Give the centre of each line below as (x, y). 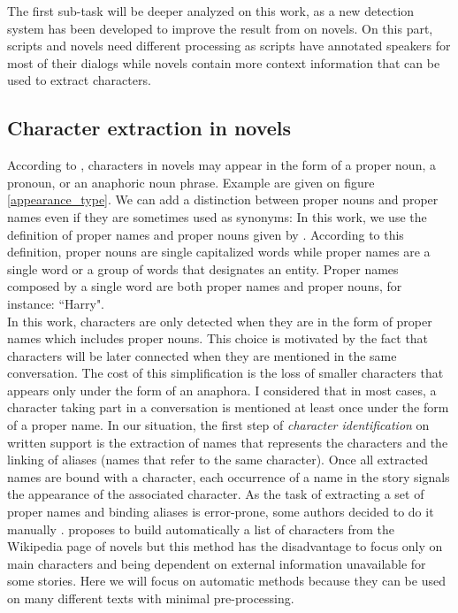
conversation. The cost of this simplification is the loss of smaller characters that (225, 373)
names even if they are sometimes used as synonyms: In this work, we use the (217, 216)
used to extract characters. (79, 80)
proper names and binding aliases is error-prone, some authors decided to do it (221, 512)
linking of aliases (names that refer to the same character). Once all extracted (218, 460)
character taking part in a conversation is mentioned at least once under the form (228, 407)
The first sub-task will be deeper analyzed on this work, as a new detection (211, 11)
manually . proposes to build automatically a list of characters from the (201, 529)
